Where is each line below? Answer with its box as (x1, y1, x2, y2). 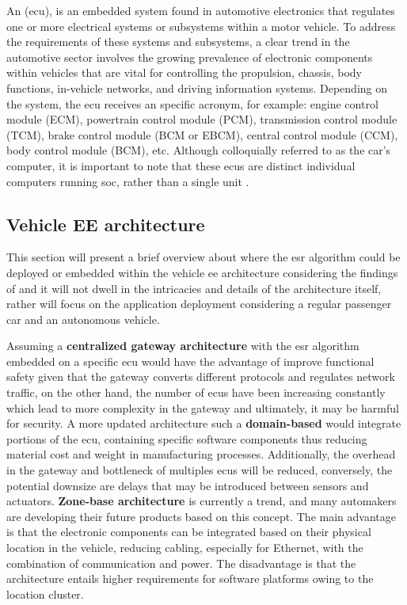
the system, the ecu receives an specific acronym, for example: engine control (6, 95, 378, 112)
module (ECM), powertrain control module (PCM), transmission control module (6, 111, 397, 127)
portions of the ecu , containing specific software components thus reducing (6, 430, 367, 447)
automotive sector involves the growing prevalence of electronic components (6, 48, 373, 65)
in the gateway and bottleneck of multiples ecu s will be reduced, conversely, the (6, 462, 393, 478)
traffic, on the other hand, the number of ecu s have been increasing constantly (6, 384, 386, 401)
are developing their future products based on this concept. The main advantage (6, 508, 396, 524)
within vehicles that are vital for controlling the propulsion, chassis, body (6, 64, 362, 81)
